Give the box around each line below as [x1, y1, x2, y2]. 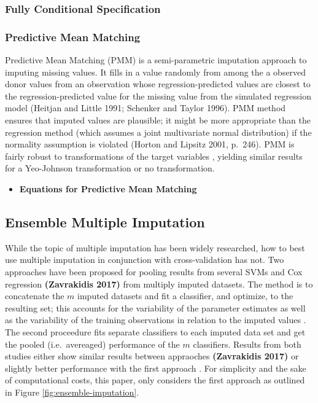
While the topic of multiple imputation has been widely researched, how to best [5, 241, 305, 254]
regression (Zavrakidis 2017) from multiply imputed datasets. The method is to [5, 277, 313, 290]
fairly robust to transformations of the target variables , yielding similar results [5, 149, 303, 162]
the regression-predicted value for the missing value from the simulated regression [5, 89, 311, 102]
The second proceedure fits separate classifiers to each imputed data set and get [5, 325, 306, 338]
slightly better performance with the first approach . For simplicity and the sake [5, 361, 306, 374]
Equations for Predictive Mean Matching [19, 182, 197, 195]
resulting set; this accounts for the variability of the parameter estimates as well [5, 301, 306, 314]
